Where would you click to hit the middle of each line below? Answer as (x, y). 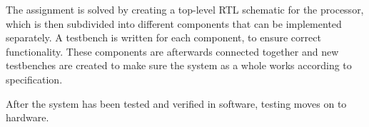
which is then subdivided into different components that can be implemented (174, 23)
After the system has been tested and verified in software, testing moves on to (176, 103)
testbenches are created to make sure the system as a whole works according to (179, 65)
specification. (34, 79)
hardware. (27, 117)
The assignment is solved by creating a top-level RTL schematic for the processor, (185, 9)
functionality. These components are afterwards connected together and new (172, 51)
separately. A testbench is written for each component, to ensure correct (163, 37)
